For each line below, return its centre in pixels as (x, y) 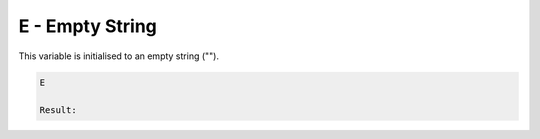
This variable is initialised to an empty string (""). (119, 56)
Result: (58, 110)
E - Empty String (87, 26)
